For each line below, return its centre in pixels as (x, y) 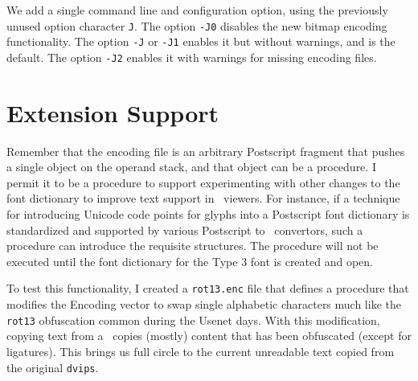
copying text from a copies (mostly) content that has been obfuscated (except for (209, 336)
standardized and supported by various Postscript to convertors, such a (185, 229)
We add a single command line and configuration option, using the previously (197, 10)
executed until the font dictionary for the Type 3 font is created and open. (190, 261)
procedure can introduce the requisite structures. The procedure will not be (193, 246)
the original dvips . (53, 367)
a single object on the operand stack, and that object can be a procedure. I (191, 167)
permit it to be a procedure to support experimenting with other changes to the (203, 182)
